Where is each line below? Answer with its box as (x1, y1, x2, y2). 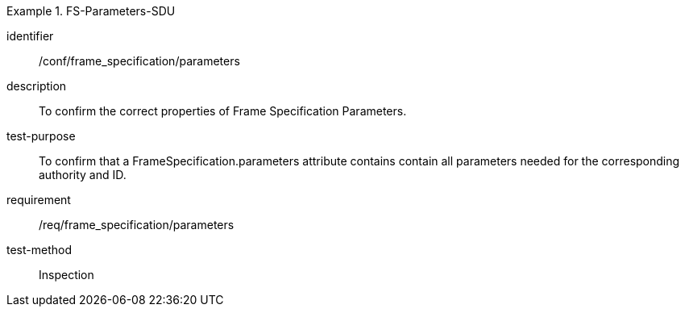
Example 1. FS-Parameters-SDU (6, 4, 176, 18)
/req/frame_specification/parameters (39, 218, 235, 232)
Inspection (39, 268, 94, 282)
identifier (6, 29, 54, 43)
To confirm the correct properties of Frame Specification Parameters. (39, 104, 407, 118)
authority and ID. (39, 168, 127, 182)
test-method (6, 243, 72, 257)
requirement (6, 193, 71, 207)
